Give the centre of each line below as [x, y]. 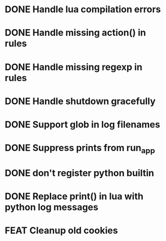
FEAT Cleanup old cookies [61, 231]
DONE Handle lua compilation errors [83, 9]
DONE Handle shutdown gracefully [80, 101]
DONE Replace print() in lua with [74, 196]
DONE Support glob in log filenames [82, 124]
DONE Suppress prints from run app [80, 149]
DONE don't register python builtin [79, 173]
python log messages [52, 207]
